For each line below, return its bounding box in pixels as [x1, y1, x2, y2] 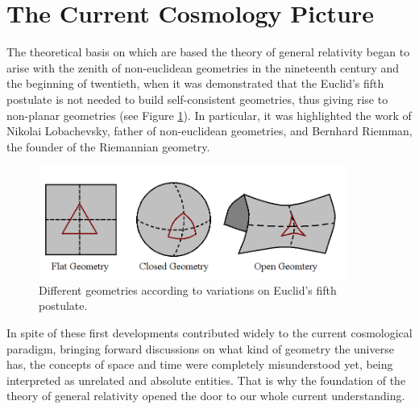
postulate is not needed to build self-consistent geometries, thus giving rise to [6, 90, 388, 107]
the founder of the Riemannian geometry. [6, 138, 210, 155]
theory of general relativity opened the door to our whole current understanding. [6, 387, 405, 404]
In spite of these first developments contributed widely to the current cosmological [6, 324, 413, 341]
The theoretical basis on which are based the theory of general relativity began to [6, 43, 410, 60]
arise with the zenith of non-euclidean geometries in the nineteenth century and [6, 59, 400, 76]
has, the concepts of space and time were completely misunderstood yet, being [6, 356, 393, 373]
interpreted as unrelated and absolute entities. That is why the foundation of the [6, 371, 406, 388]
